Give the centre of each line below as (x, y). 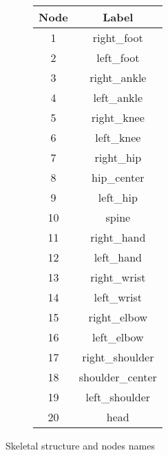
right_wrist (118, 277)
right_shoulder (118, 357)
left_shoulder (118, 397)
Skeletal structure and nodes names (80, 445)
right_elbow (118, 317)
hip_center (118, 177)
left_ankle (118, 97)
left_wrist (118, 297)
